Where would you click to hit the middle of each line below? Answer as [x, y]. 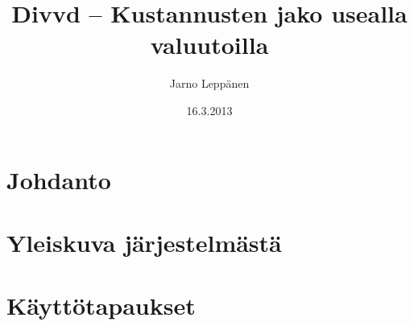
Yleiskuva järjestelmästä [144, 242]
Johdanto [59, 179]
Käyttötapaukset [101, 305]
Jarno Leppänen [209, 83]
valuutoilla [209, 45]
